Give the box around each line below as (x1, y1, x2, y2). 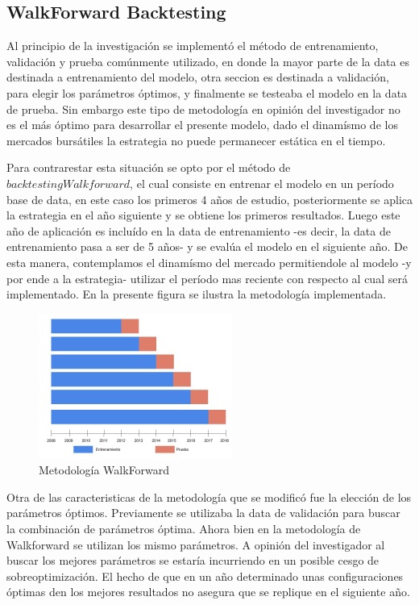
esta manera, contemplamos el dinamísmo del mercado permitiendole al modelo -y (6, 253, 412, 270)
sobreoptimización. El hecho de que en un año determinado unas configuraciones (6, 567, 404, 584)
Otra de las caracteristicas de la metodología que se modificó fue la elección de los (6, 488, 412, 505)
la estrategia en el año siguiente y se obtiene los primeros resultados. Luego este (6, 207, 400, 223)
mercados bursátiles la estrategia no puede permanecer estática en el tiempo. (6, 131, 386, 148)
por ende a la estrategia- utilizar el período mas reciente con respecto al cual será (6, 269, 408, 286)
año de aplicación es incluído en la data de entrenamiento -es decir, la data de (6, 222, 391, 239)
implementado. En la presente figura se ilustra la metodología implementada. (6, 286, 387, 302)
